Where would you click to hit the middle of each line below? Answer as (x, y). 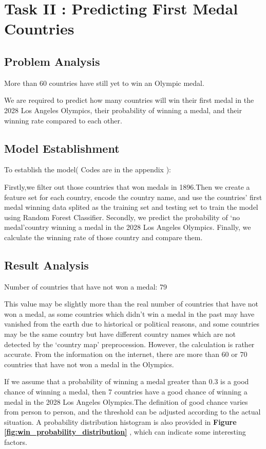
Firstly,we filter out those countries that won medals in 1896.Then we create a (127, 186)
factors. (16, 442)
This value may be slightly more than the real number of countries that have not (131, 304)
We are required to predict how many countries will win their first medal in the (129, 100)
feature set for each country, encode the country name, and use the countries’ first (133, 197)
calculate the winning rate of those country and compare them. (103, 237)
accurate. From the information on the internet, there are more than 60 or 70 (126, 354)
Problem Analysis (52, 61)
